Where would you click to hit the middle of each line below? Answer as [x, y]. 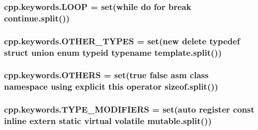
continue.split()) [37, 18]
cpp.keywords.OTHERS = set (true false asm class [106, 75]
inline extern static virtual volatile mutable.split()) [108, 121]
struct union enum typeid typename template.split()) [113, 52]
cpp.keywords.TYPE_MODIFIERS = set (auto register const [129, 109]
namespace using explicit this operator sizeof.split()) [111, 86]
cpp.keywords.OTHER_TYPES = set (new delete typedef [122, 41]
